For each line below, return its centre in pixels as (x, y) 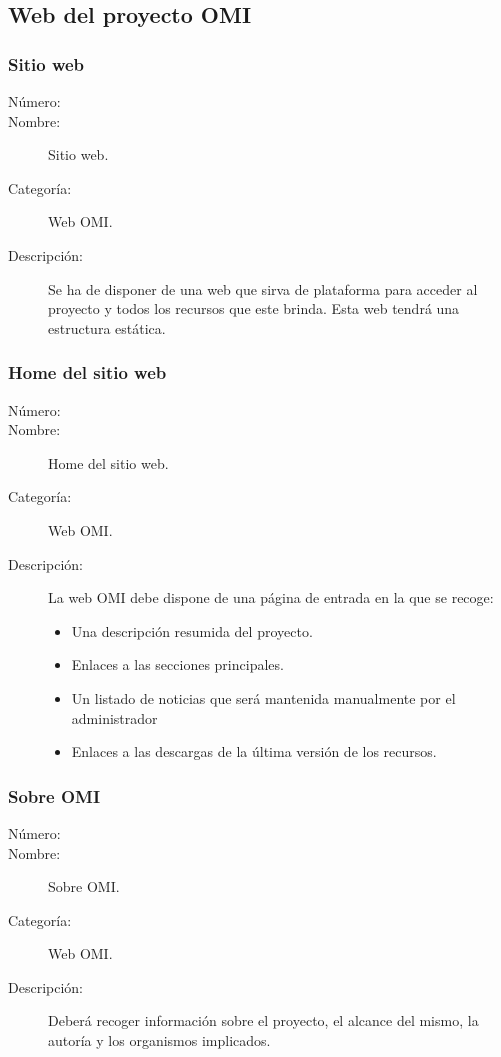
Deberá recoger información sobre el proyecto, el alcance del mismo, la (263, 1020)
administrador (114, 717)
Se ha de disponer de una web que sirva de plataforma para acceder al (263, 288)
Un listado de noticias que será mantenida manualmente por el (263, 697)
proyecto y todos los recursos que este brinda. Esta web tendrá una (254, 308)
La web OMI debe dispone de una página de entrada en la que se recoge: (271, 597)
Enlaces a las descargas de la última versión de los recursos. (254, 751)
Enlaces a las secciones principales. (177, 664)
